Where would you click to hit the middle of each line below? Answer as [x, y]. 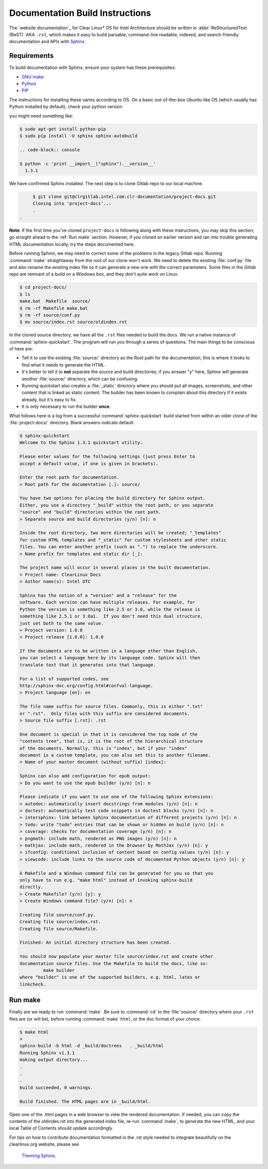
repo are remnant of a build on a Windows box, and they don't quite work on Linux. [94, 274]
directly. [32, 887]
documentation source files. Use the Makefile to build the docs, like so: [114, 963]
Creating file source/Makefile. [59, 929]
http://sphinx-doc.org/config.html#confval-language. [86, 686]
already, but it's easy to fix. [49, 399]
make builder [59, 971]
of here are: [21, 349]
